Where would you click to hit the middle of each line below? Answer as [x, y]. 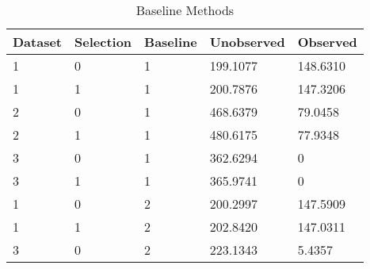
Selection [103, 42]
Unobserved [247, 42]
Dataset [38, 42]
